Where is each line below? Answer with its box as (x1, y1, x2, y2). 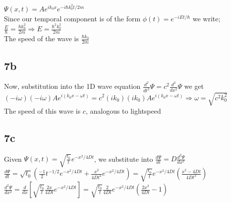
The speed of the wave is (4, 33, 79, 44)
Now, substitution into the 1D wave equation (4, 81, 141, 91)
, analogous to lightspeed (85, 105, 161, 116)
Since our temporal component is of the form (4, 13, 141, 23)
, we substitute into (94, 153, 153, 164)
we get (184, 81, 204, 91)
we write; (192, 13, 221, 23)
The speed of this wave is (4, 105, 81, 116)
